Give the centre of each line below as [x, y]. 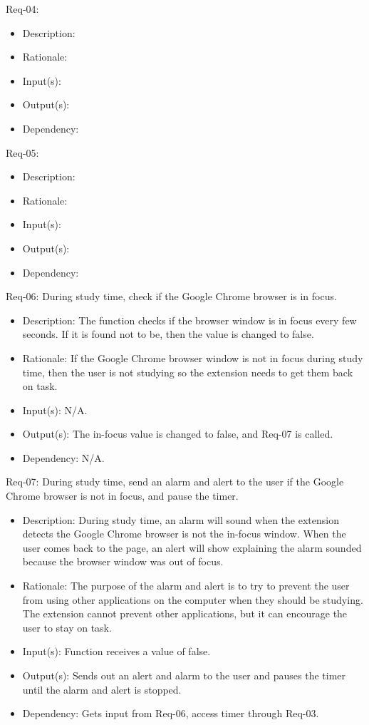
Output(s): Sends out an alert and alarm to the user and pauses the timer [184, 675]
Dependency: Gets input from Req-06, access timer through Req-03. [171, 713]
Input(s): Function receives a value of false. [116, 651]
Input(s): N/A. [55, 410]
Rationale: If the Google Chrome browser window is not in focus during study [193, 358]
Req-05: [22, 152]
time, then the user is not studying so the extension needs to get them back [188, 372]
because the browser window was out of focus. [123, 561]
